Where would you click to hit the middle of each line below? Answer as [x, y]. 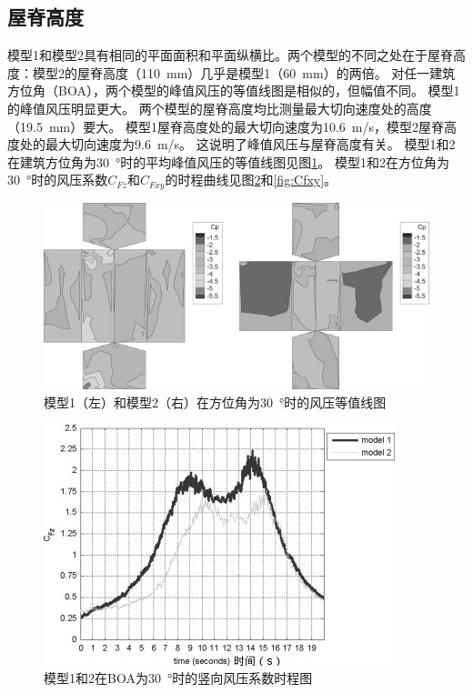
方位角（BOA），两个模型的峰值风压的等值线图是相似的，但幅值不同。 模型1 [234, 90]
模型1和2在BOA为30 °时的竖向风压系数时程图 [178, 678]
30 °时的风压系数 [58, 180]
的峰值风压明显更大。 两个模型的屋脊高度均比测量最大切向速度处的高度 [220, 108]
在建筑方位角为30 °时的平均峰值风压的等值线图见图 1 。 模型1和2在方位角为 [228, 161]
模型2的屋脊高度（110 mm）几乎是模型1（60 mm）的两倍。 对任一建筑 [244, 72]
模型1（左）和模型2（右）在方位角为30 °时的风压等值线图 [215, 402]
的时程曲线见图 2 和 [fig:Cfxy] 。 [251, 180]
